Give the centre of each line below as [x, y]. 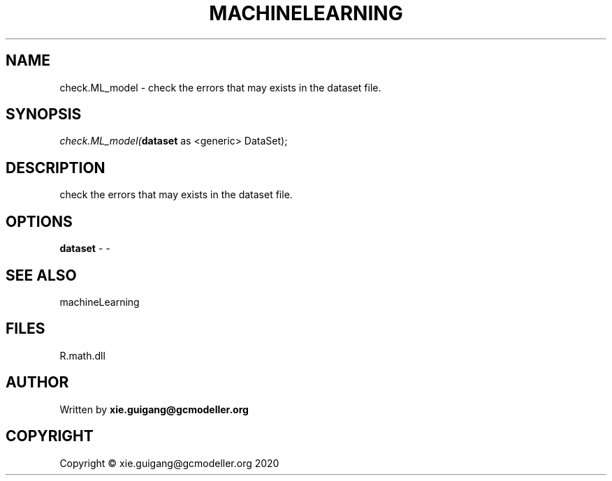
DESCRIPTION [56, 168]
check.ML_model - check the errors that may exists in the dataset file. [220, 87]
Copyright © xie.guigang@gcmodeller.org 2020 [169, 463]
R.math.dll [82, 355]
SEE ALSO [41, 275]
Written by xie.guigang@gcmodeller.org [154, 409]
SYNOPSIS [44, 114]
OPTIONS [39, 221]
